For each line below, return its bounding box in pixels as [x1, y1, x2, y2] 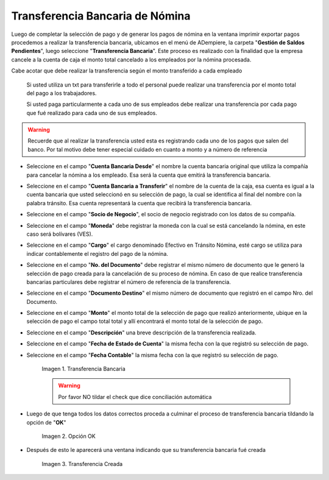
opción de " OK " [26, 418, 66, 426]
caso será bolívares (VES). [26, 230, 93, 238]
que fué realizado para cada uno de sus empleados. [26, 109, 158, 116]
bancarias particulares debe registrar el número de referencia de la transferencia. [26, 278, 232, 286]
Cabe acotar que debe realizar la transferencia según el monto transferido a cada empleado [11, 67, 242, 74]
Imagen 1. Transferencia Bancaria [41, 365, 126, 373]
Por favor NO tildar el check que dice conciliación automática [58, 393, 212, 400]
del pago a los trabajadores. [26, 89, 97, 97]
